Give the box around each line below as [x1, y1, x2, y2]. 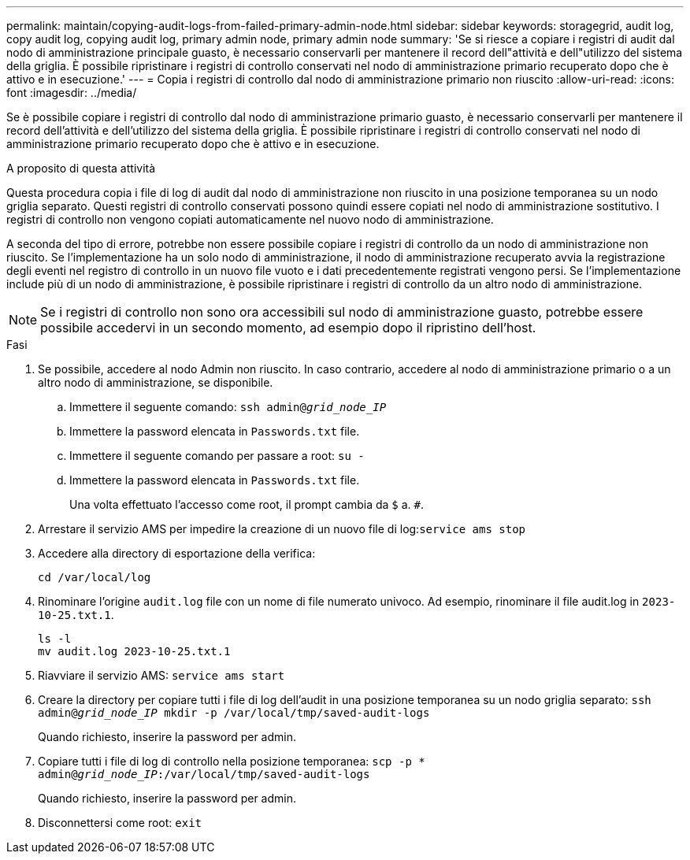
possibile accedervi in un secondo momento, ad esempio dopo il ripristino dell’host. [40, 320, 536, 335]
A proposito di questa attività [6, 161, 156, 175]
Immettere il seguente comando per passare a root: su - [69, 449, 365, 462]
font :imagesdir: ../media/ [6, 86, 137, 99]
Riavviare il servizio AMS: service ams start [38, 669, 285, 682]
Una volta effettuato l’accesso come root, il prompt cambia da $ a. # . [69, 498, 425, 511]
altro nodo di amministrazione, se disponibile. [38, 376, 273, 389]
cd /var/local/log [38, 571, 151, 584]
